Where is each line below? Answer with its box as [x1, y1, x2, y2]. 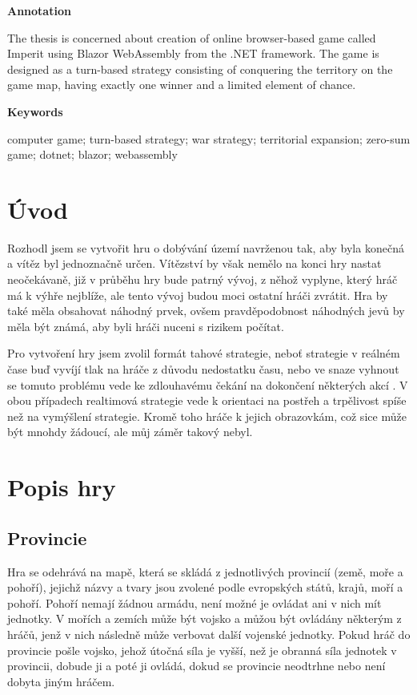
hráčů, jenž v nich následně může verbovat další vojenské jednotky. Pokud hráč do [7, 625, 411, 642]
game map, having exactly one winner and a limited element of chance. [7, 76, 356, 93]
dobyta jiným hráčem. [7, 673, 115, 689]
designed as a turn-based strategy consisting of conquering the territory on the [7, 60, 393, 77]
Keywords [7, 103, 63, 119]
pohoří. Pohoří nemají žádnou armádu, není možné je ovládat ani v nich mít [7, 594, 382, 611]
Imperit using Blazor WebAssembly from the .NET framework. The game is [7, 45, 379, 62]
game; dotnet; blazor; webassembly [7, 146, 178, 163]
